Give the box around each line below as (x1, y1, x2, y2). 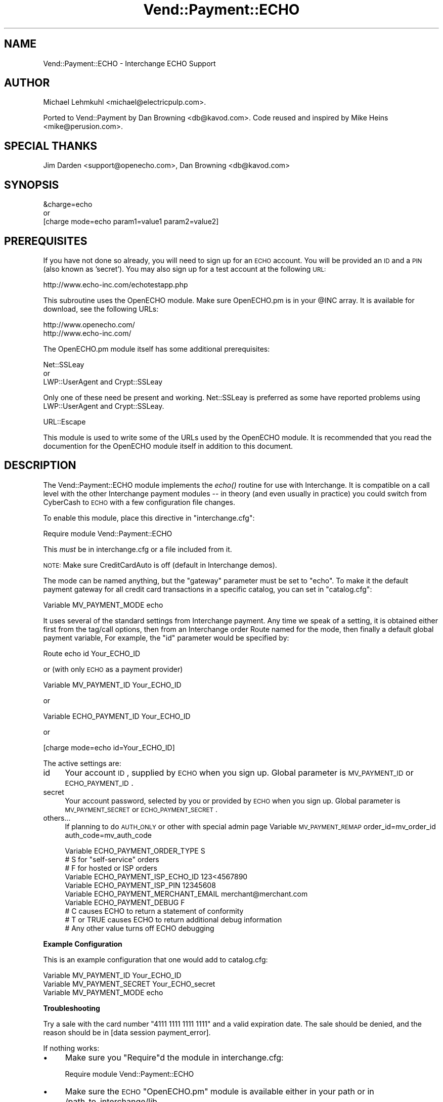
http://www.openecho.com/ (43, 320, 135, 329)
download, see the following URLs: (43, 304, 159, 313)
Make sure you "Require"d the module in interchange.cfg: (65, 1052, 284, 1063)
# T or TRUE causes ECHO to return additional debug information (65, 915, 282, 924)
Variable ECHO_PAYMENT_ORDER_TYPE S (65, 846, 205, 855)
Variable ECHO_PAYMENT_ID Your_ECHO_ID (43, 711, 191, 720)
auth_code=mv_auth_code (65, 830, 152, 839)
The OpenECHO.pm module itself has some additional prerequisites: (43, 344, 270, 353)
